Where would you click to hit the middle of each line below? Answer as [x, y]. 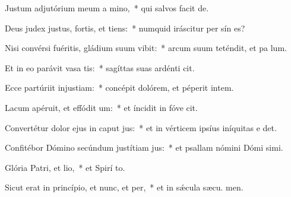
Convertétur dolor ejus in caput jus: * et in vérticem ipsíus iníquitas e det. [141, 127]
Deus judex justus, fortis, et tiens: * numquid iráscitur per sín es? [125, 28]
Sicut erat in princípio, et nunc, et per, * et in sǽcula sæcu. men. [124, 187]
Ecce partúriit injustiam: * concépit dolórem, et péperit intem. [119, 88]
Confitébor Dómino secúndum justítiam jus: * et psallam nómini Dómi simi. [144, 147]
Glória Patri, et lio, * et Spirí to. [65, 167]
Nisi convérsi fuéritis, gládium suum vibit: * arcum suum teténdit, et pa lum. [146, 48]
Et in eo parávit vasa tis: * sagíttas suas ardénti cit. [100, 67]
